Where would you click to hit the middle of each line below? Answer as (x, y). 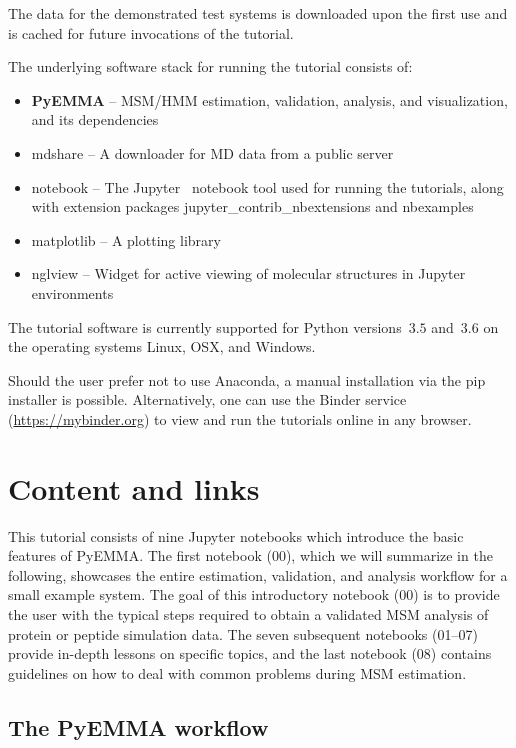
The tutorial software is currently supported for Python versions (205, 326)
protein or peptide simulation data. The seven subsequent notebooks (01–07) (243, 633)
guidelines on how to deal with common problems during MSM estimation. (237, 672)
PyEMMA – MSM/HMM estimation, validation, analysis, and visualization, (269, 99)
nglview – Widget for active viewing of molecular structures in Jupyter (248, 273)
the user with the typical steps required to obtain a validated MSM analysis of (248, 614)
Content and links (134, 487)
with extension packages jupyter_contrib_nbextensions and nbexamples (252, 206)
